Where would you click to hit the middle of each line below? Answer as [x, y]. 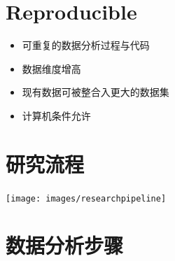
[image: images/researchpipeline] [86, 198]
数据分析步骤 [65, 245]
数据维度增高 [51, 68]
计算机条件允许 [56, 115]
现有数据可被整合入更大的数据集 [96, 92]
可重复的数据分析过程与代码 [86, 45]
